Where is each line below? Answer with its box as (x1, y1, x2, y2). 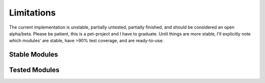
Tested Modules (9, 66, 60, 74)
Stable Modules (9, 50, 58, 59)
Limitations (9, 7, 56, 18)
